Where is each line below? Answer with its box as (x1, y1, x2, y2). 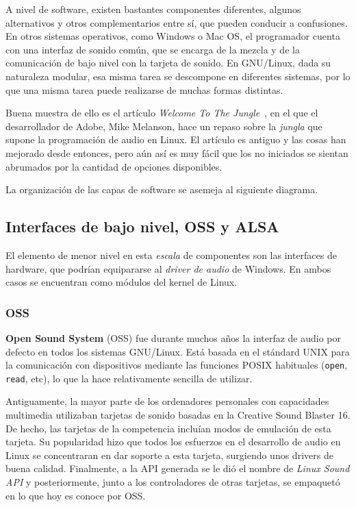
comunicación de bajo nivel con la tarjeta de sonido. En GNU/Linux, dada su (5, 55, 331, 70)
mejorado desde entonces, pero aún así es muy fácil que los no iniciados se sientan (5, 145, 348, 160)
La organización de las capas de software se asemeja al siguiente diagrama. (5, 182, 318, 197)
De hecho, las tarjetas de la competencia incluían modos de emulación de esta (5, 421, 331, 435)
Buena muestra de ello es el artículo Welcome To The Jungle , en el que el (5, 106, 318, 120)
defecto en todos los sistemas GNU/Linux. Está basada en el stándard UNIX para (5, 344, 350, 358)
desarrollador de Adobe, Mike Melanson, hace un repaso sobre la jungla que (5, 119, 322, 133)
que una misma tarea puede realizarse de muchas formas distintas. (5, 82, 283, 97)
